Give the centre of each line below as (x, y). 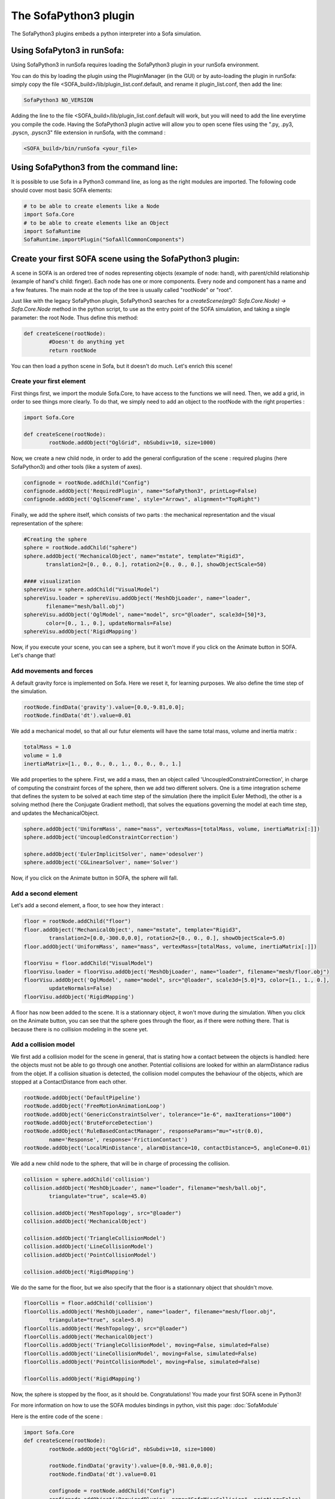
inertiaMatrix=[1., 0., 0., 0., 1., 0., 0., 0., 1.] (103, 764)
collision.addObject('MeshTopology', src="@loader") (103, 1213)
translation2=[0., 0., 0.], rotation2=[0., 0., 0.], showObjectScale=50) (156, 564)
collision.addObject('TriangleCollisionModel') (95, 1238)
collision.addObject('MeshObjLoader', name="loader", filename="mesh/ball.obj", (145, 1188)
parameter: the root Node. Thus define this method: (75, 317)
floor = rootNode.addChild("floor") (77, 921)
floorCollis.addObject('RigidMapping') (82, 1379)
